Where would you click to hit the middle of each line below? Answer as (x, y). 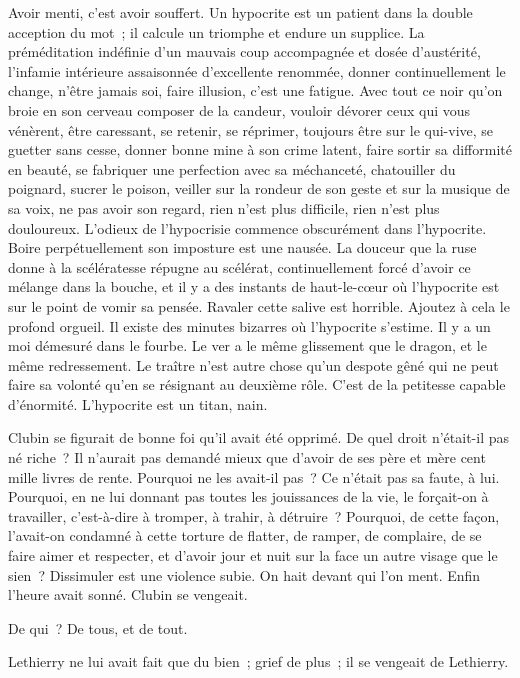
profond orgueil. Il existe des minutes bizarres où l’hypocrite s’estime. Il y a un (249, 325)
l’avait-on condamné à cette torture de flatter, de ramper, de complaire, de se (245, 535)
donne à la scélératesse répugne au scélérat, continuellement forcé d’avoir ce (239, 266)
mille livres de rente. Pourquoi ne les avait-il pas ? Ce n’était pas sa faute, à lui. (254, 476)
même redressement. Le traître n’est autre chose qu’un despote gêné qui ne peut (253, 364)
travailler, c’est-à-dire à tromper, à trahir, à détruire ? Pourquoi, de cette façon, (254, 515)
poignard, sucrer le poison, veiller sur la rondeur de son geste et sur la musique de (259, 188)
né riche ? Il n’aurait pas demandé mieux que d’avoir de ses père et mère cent (247, 457)
